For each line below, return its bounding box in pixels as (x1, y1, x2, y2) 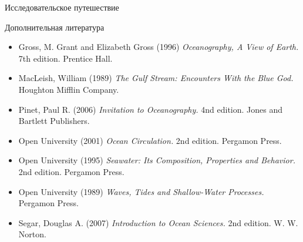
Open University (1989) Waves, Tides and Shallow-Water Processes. (18, 185, 264, 197)
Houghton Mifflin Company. (18, 83, 119, 95)
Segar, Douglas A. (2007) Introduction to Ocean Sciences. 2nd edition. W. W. (18, 216, 298, 228)
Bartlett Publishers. (18, 115, 90, 127)
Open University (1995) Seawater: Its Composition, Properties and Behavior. (18, 154, 295, 166)
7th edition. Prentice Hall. (18, 52, 113, 64)
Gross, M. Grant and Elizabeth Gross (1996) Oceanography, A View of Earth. (18, 41, 299, 53)
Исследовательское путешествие (5, 1, 119, 13)
